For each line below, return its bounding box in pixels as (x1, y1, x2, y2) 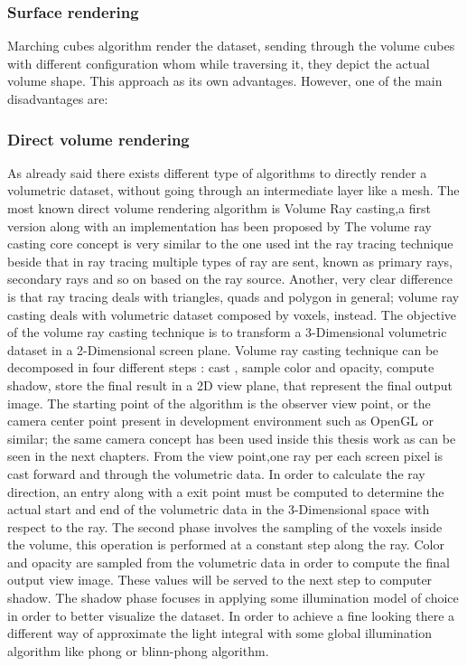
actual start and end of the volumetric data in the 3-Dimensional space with (7, 500, 430, 519)
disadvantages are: (7, 89, 108, 108)
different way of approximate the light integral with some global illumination (7, 624, 432, 643)
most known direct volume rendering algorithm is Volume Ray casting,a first (7, 199, 431, 217)
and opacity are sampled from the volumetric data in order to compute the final (7, 552, 450, 571)
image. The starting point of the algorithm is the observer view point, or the (7, 393, 431, 412)
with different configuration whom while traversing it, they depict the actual (7, 53, 430, 72)
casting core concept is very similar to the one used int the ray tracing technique (7, 234, 453, 253)
